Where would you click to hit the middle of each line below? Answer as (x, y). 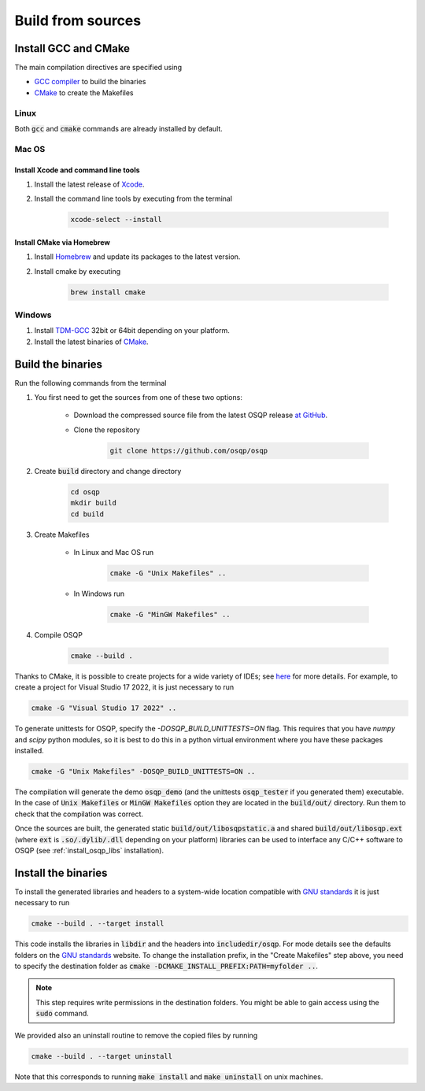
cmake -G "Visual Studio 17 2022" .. (104, 708)
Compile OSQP (58, 634)
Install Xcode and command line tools (78, 170)
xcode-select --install (116, 220)
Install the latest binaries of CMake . (91, 342)
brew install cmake (108, 292)
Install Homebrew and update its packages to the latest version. (137, 257)
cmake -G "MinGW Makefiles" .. (170, 614)
